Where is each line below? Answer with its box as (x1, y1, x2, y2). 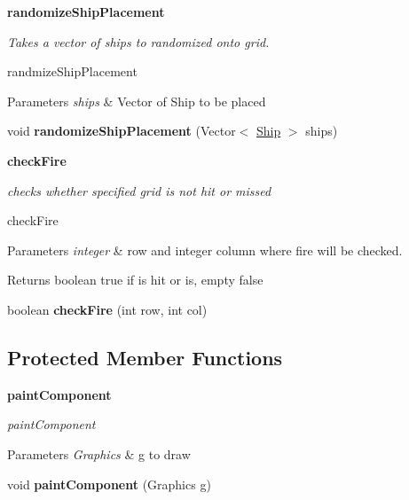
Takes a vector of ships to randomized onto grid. (7, 32, 270, 51)
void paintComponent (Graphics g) (7, 474, 211, 493)
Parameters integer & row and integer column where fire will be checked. (7, 240, 403, 259)
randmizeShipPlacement (7, 62, 138, 81)
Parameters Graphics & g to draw (7, 444, 191, 463)
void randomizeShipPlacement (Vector (7, 121, 236, 140)
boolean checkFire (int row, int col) (7, 300, 208, 318)
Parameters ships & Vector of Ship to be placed (7, 91, 266, 110)
